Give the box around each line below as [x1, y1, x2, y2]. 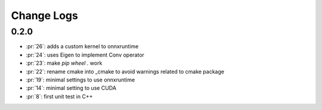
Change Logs [11, 9, 79, 22]
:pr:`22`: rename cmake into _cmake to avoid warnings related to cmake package [26, 68, 225, 75]
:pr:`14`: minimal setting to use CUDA [26, 84, 116, 92]
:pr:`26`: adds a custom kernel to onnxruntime [26, 43, 139, 50]
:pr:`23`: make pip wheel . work [26, 59, 103, 67]
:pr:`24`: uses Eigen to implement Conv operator [26, 51, 144, 58]
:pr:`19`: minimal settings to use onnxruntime [26, 76, 135, 83]
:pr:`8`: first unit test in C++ [26, 93, 93, 100]
